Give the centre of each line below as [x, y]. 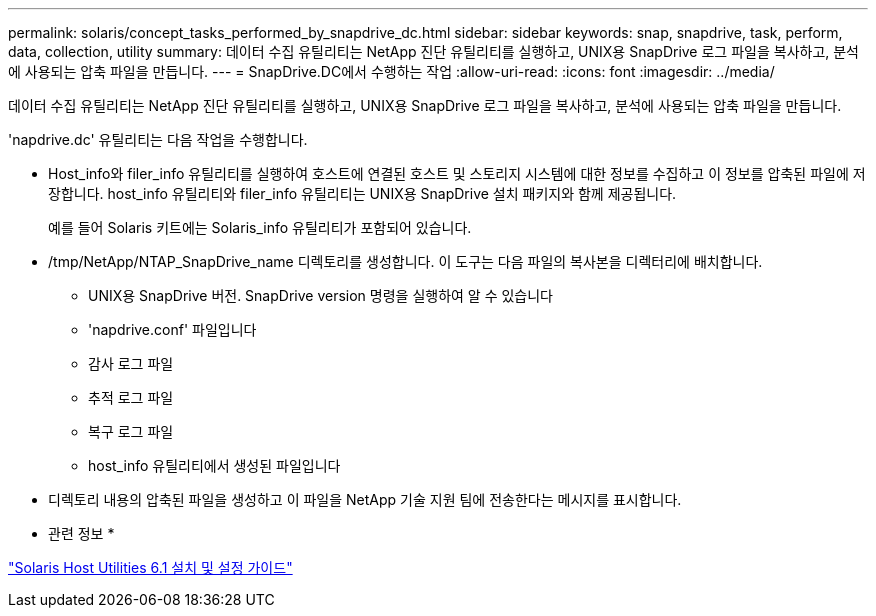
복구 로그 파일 [131, 431]
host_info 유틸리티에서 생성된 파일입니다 [214, 465]
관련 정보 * [81, 533]
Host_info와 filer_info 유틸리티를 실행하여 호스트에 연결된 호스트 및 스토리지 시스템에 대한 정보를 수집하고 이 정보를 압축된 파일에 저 [457, 173]
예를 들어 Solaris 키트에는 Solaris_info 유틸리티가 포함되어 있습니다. [260, 227]
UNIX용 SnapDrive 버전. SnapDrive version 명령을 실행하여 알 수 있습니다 [320, 295]
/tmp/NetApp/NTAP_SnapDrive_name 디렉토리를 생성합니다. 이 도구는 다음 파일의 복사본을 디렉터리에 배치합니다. [405, 261]
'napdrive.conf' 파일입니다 [172, 329]
